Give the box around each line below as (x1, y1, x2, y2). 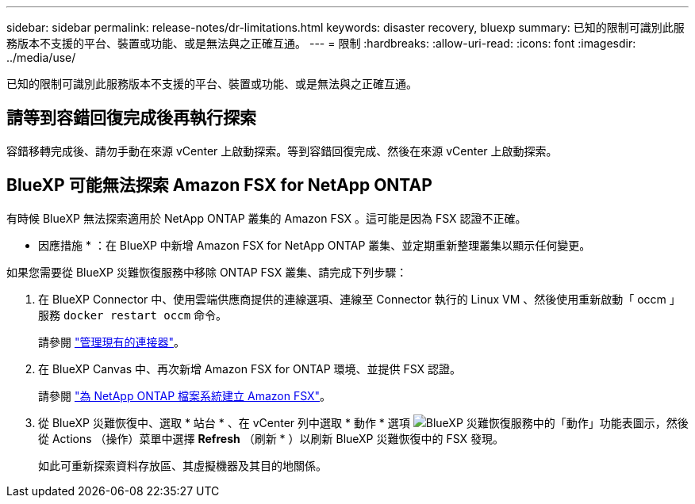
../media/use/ (6, 51, 76, 64)
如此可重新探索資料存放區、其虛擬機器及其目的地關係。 (38, 458, 327, 472)
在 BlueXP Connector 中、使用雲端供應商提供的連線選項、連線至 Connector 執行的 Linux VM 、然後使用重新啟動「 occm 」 (38, 292, 681, 306)
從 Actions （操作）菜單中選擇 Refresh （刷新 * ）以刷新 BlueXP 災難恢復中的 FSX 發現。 (38, 431, 505, 445)
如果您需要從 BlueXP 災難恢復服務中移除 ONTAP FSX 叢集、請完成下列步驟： (6, 265, 408, 279)
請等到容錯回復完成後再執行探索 (6, 108, 256, 128)
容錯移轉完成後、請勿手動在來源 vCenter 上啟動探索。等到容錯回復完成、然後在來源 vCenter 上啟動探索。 (6, 143, 558, 158)
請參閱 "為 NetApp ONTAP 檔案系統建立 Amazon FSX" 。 (38, 388, 332, 403)
